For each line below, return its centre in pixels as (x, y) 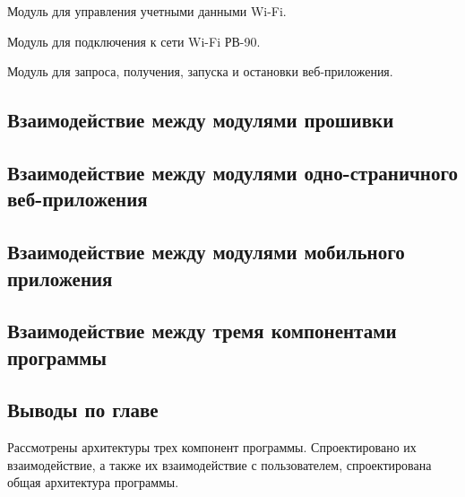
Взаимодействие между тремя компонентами (202, 331)
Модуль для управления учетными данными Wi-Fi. (147, 11)
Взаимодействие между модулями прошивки (201, 120)
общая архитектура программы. (93, 482)
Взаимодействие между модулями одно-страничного (232, 172)
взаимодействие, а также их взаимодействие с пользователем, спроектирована (220, 464)
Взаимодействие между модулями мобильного (206, 252)
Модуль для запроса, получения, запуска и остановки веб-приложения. (200, 71)
